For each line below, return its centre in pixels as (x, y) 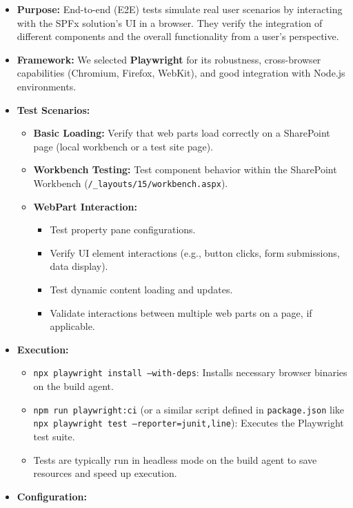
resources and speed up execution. (105, 473)
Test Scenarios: (53, 109)
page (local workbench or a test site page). (123, 146)
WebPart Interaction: (85, 206)
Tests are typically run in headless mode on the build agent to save (175, 459)
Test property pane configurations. (123, 229)
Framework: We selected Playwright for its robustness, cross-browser (169, 59)
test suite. (54, 436)
